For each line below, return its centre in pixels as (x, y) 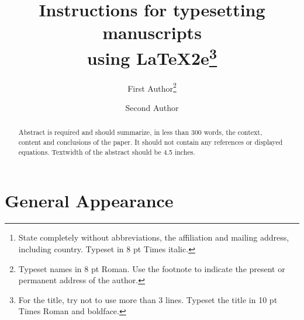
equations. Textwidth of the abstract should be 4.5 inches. (107, 152)
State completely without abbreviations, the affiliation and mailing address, (154, 237)
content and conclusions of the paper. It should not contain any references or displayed (151, 142)
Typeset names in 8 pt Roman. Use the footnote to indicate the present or (152, 268)
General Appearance (89, 201)
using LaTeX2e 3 (152, 56)
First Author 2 (152, 87)
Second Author (152, 108)
